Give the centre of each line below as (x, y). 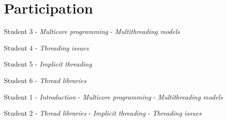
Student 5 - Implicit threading (48, 64)
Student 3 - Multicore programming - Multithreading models (92, 31)
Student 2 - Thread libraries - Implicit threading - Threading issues (103, 113)
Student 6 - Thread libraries (45, 80)
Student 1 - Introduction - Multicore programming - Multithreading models (113, 96)
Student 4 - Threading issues (46, 47)
